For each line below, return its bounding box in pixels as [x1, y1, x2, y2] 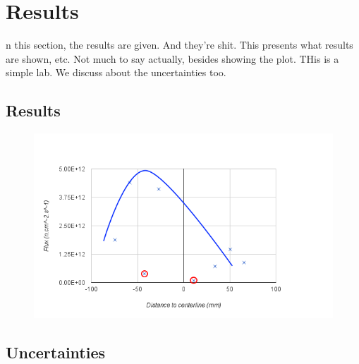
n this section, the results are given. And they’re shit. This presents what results [6, 37, 353, 52]
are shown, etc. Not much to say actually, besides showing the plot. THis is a [6, 51, 339, 66]
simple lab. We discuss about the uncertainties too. [6, 65, 226, 80]
